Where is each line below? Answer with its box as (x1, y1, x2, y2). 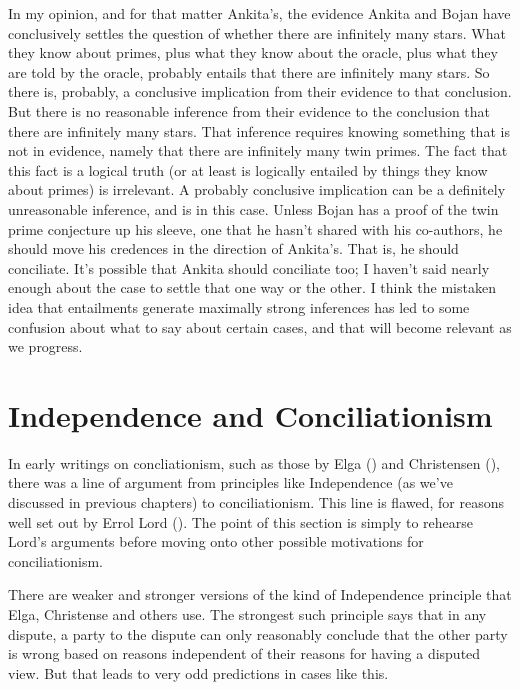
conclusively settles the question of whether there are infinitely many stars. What (8, 22, 506, 43)
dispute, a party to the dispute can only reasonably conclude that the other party (8, 623, 508, 644)
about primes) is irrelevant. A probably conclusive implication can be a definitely (8, 179, 506, 200)
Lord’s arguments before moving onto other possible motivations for (8, 531, 424, 552)
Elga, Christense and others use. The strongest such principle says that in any (8, 603, 487, 624)
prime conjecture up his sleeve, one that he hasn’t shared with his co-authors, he (8, 218, 503, 239)
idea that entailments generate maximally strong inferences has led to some (8, 296, 470, 317)
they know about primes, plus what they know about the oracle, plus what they (8, 42, 498, 63)
